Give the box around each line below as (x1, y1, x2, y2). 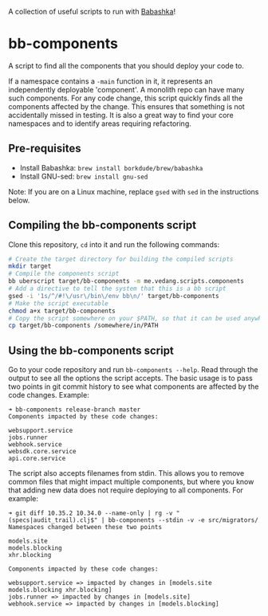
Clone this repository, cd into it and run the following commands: (8, 239, 220, 249)
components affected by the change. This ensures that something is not (8, 101, 245, 111)
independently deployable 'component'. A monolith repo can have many (8, 84, 245, 94)
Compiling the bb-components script (8, 218, 197, 232)
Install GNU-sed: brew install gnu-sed (19, 171, 148, 181)
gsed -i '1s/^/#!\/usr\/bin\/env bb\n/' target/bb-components (8, 292, 219, 300)
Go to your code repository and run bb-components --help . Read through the (8, 365, 258, 375)
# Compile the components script (8, 270, 120, 278)
